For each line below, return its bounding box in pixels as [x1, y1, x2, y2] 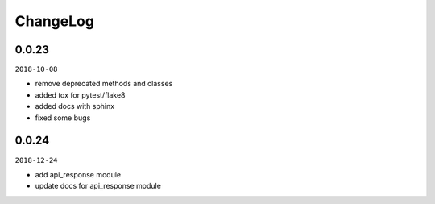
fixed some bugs [35, 113, 91, 123]
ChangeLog [14, 12, 94, 30]
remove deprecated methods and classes [35, 79, 173, 89]
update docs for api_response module [35, 181, 161, 191]
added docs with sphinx [35, 102, 115, 111]
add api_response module [35, 169, 122, 179]
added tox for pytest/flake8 [35, 90, 126, 100]
